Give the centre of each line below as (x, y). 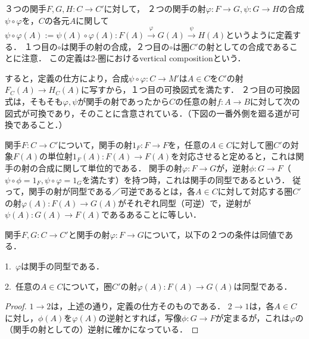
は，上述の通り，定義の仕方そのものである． (138, 306)
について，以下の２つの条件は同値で (214, 234)
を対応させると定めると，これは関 (237, 156)
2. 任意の (23, 286)
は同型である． (263, 286)
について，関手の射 (95, 144)
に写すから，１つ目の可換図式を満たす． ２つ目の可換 (186, 90)
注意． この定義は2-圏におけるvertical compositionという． (133, 58)
